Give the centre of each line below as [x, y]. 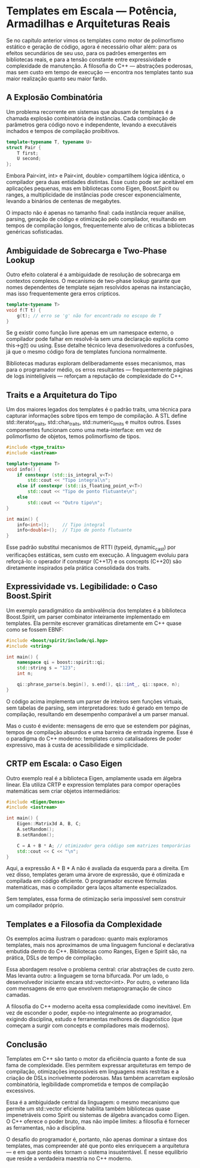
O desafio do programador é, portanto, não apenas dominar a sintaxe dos [97, 1139]
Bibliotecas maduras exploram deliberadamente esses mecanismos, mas [96, 363]
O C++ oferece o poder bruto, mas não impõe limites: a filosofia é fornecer [98, 1121]
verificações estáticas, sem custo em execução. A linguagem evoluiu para [98, 555]
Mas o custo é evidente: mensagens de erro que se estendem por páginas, [99, 726]
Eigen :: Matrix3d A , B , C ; [49, 824]
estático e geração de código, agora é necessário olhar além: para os [92, 47]
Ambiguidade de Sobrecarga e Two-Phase [87, 251]
